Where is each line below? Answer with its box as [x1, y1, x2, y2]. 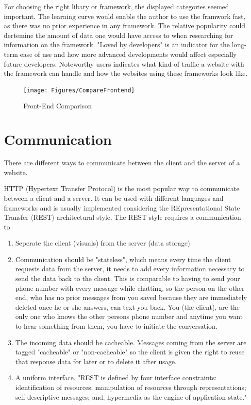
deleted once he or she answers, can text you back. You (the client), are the [15, 301, 240, 312]
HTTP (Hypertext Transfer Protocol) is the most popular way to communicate [4, 183, 239, 194]
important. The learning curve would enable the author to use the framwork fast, [4, 11, 246, 21]
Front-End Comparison [23, 101, 92, 111]
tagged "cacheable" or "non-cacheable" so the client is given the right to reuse [15, 347, 245, 357]
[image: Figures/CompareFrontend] [23, 87, 135, 94]
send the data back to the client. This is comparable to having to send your [15, 273, 240, 283]
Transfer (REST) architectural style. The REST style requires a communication [4, 212, 241, 222]
